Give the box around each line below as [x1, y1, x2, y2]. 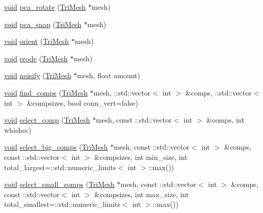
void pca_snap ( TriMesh [4, 18, 82, 29]
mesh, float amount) [77, 70, 140, 81]
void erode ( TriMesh [4, 53, 68, 63]
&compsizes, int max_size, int [94, 188, 189, 199]
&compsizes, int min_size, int [94, 151, 188, 162]
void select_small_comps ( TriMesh [4, 179, 115, 190]
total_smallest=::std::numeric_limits [4, 199, 121, 209]
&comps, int [206, 114, 245, 125]
